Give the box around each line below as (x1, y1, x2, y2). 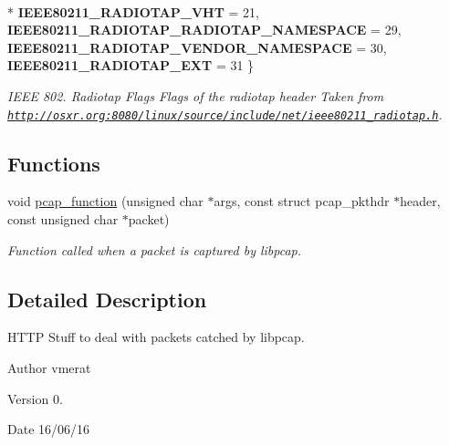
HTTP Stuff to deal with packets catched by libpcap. (7, 327, 305, 347)
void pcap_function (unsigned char (7, 191, 204, 211)
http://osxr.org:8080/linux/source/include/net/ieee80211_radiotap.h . (7, 104, 443, 123)
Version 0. (7, 388, 63, 408)
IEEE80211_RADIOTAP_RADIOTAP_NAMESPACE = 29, (7, 20, 402, 39)
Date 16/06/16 (7, 419, 90, 439)
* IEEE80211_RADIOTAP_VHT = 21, (7, 2, 260, 21)
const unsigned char (7, 210, 119, 229)
